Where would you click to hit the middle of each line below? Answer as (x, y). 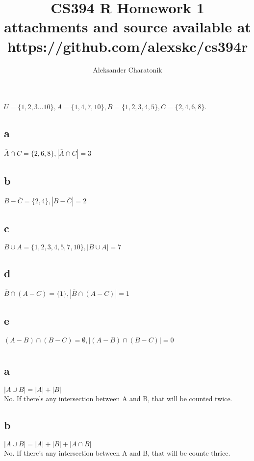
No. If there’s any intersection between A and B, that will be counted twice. (118, 398)
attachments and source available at (127, 27)
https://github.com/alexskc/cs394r (127, 46)
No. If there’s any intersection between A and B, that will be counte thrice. (117, 452)
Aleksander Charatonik (127, 69)
